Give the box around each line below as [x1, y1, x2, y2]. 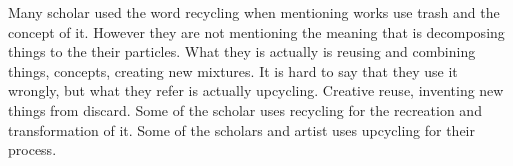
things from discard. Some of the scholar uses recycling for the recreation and [8, 99, 482, 120]
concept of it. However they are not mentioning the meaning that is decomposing [8, 21, 505, 42]
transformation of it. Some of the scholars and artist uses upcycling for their [8, 119, 475, 140]
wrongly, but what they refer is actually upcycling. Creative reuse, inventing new [8, 80, 504, 101]
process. [8, 139, 57, 160]
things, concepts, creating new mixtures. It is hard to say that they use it [8, 60, 458, 81]
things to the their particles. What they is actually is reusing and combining [8, 41, 476, 62]
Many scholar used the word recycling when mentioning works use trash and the [8, 2, 500, 22]
